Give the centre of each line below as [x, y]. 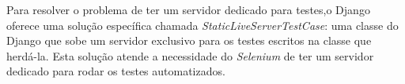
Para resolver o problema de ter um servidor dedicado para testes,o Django [188, 9]
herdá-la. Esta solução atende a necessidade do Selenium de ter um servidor [190, 55]
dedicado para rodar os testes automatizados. [116, 71]
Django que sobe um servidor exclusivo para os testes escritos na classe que [189, 40]
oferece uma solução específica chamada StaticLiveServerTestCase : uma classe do [202, 25]
